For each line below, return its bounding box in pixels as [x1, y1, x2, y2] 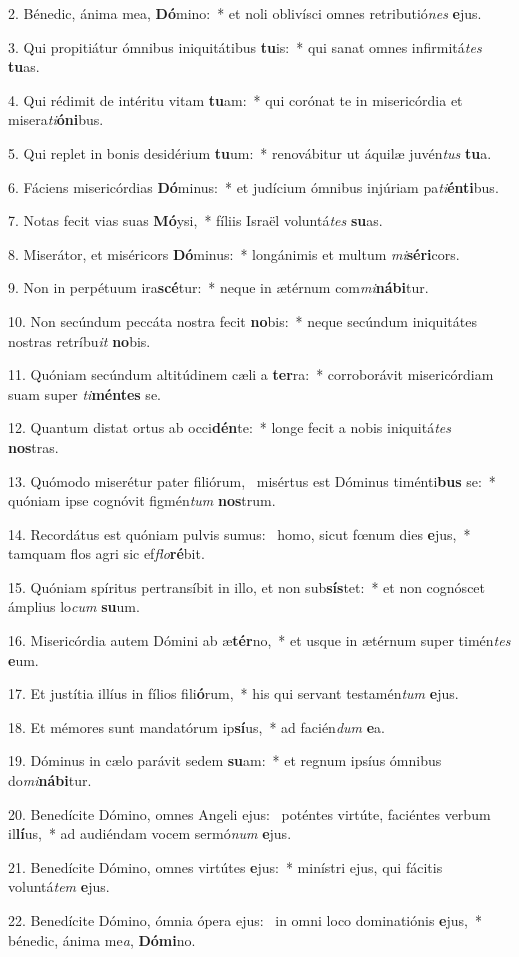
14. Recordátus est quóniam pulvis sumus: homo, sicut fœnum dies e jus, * [8, 523, 471, 544]
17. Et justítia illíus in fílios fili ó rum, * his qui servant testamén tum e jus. [8, 683, 459, 704]
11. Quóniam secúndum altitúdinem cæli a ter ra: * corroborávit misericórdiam [8, 364, 494, 385]
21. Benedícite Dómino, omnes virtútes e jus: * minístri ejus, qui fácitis [8, 856, 443, 877]
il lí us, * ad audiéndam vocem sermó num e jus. [8, 823, 292, 844]
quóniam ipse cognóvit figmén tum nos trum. [8, 490, 276, 511]
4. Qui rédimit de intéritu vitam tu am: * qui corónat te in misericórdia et [8, 89, 463, 110]
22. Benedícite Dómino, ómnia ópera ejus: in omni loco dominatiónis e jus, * [8, 910, 482, 930]
